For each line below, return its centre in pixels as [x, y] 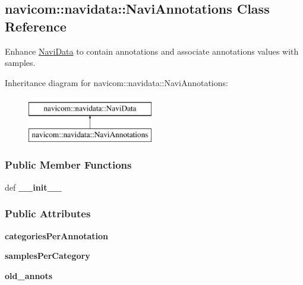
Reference [36, 26]
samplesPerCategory [48, 256]
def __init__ [33, 187]
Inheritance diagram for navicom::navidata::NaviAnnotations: [116, 82]
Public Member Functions [68, 165]
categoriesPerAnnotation [57, 235]
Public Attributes [48, 213]
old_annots [29, 275]
